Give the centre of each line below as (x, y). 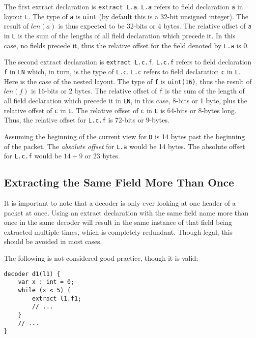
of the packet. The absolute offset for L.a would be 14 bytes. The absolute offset (125, 146)
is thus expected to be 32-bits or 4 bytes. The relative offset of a (155, 26)
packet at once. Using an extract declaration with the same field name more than (126, 212)
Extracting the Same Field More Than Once (119, 182)
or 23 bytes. (102, 156)
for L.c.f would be (33, 156)
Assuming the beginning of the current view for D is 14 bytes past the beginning (125, 136)
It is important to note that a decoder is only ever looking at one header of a (120, 203)
